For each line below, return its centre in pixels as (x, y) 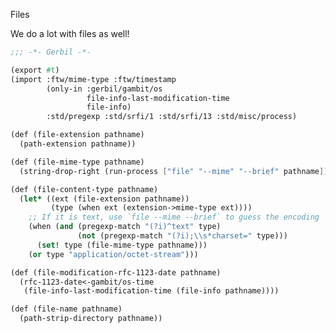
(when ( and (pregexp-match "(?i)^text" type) (125, 227)
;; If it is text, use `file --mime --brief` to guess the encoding (174, 217)
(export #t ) (35, 70)
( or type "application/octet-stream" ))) (113, 254)
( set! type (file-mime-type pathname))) (122, 245)
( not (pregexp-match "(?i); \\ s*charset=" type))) (182, 236)
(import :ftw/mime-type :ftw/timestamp (93, 79)
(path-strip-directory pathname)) (91, 319)
